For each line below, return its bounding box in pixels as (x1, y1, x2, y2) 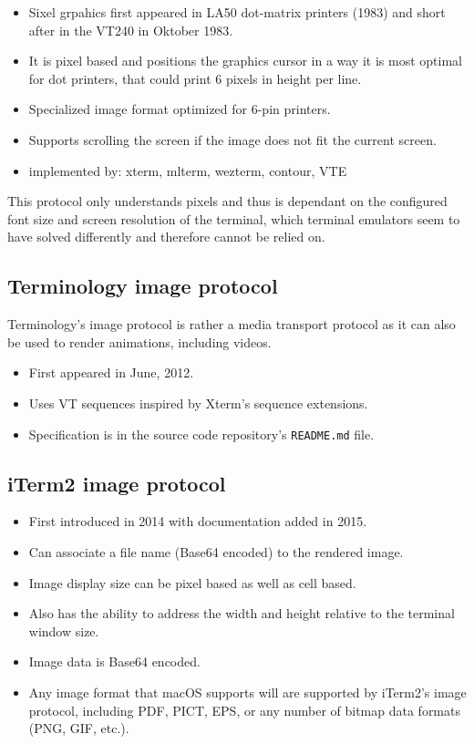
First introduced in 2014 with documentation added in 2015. (28, 511, 367, 531)
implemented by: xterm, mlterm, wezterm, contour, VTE (28, 160, 347, 180)
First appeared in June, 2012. (28, 363, 194, 382)
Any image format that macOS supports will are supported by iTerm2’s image (28, 682, 467, 701)
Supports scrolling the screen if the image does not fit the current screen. (28, 129, 437, 149)
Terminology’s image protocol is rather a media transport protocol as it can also (7, 315, 456, 334)
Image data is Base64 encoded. (28, 652, 201, 671)
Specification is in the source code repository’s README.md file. (28, 424, 375, 443)
